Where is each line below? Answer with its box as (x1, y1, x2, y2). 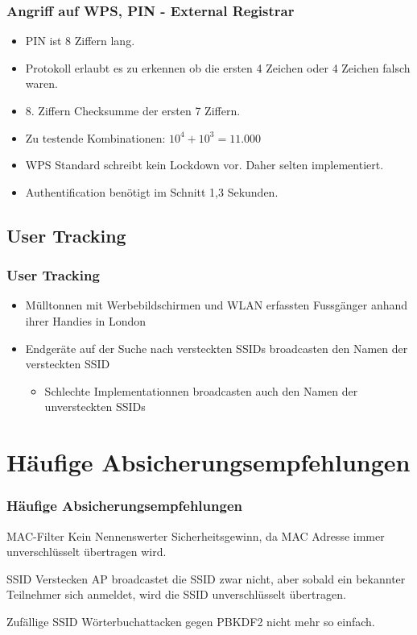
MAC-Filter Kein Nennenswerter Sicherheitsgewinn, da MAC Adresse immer (6, 527, 385, 544)
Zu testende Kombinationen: (25, 129, 166, 146)
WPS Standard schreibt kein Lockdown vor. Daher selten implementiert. (25, 156, 384, 173)
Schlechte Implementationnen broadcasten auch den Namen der (44, 382, 358, 399)
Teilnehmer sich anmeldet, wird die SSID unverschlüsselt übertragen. (6, 586, 346, 603)
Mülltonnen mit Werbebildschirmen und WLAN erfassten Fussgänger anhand (25, 297, 408, 313)
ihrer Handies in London (25, 312, 147, 329)
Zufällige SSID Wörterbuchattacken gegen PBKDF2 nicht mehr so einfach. (6, 612, 375, 629)
